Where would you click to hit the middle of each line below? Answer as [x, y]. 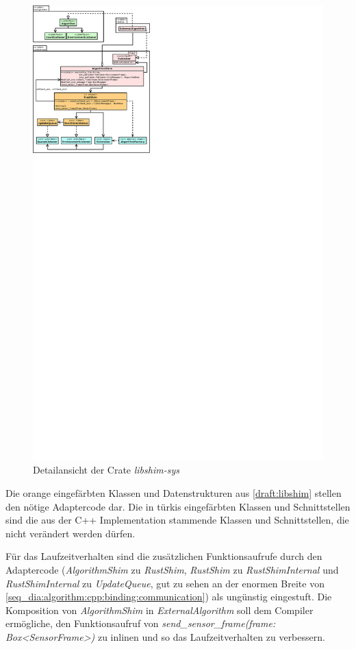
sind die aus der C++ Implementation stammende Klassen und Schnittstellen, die [177, 520]
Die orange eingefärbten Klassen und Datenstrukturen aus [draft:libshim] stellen [174, 493]
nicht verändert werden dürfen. [71, 533]
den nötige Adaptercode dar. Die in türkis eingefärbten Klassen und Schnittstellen [178, 506]
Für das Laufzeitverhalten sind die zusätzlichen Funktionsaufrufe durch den [164, 556]
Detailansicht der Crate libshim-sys [106, 470]
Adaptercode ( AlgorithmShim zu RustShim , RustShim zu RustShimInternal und [172, 570]
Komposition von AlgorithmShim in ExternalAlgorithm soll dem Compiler [160, 610]
